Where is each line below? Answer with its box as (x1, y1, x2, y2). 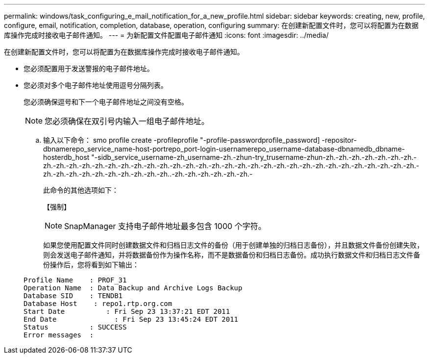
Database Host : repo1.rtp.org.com (24, 300, 172, 307)
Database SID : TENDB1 (24, 292, 123, 300)
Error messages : (24, 331, 94, 339)
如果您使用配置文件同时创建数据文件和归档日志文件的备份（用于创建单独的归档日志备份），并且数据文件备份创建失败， (43, 241, 424, 249)
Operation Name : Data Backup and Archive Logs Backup (24, 284, 242, 292)
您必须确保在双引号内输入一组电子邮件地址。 (45, 116, 210, 126)
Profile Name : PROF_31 (24, 276, 127, 284)
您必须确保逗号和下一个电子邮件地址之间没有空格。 (24, 98, 188, 106)
